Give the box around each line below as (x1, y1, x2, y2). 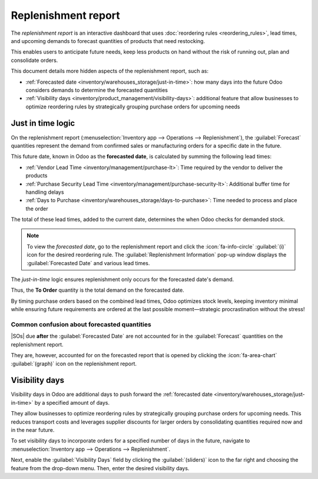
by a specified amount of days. (34, 399, 110, 406)
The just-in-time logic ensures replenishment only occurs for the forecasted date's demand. (11, 276, 234, 283)
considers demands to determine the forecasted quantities (25, 86, 168, 94)
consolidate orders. (11, 57, 58, 64)
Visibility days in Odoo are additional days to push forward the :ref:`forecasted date (11, 391, 213, 398)
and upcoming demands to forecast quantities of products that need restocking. (11, 37, 206, 44)
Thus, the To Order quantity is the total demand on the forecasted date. (11, 286, 185, 294)
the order (25, 205, 48, 212)
